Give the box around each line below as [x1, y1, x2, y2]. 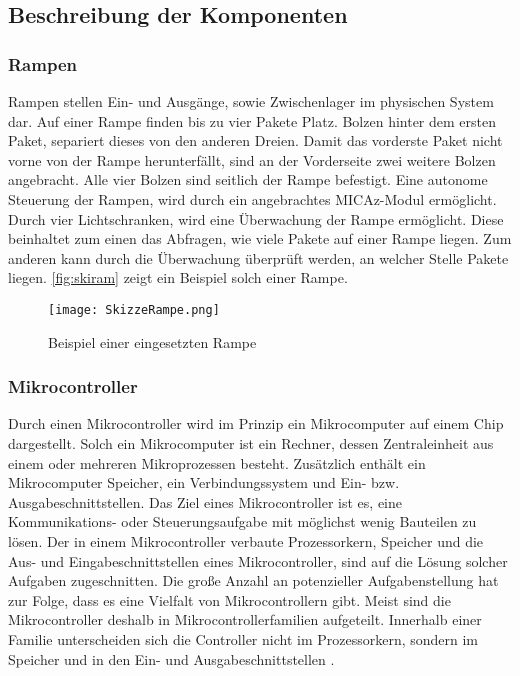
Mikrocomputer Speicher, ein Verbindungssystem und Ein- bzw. [8, 472, 400, 493]
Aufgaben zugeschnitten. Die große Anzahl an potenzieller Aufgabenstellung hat [8, 570, 499, 591]
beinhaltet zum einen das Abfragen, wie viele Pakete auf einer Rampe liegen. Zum [8, 228, 512, 249]
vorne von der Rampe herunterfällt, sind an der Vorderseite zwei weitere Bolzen [8, 149, 496, 170]
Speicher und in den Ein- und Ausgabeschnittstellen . [8, 648, 335, 669]
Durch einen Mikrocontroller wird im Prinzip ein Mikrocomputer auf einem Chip [8, 413, 504, 434]
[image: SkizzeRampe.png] [48, 302, 220, 317]
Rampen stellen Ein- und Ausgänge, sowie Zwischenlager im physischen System [8, 91, 494, 111]
